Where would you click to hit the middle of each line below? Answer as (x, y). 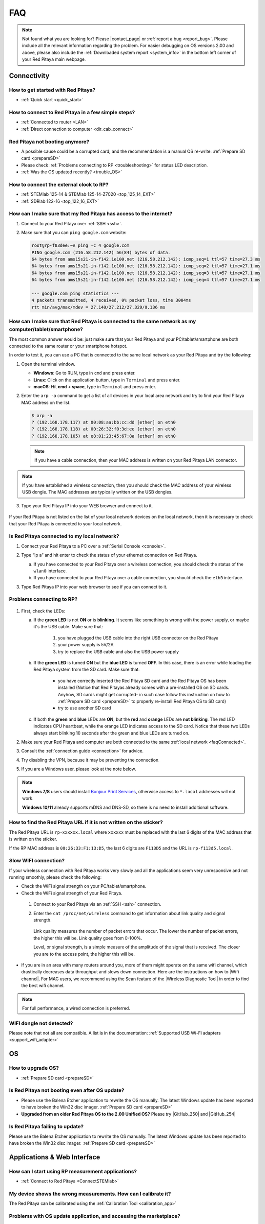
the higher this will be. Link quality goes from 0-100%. (88, 938)
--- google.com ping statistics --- (75, 293)
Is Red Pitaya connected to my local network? (64, 536)
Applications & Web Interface (54, 1157)
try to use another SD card (84, 708)
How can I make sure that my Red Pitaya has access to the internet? (91, 214)
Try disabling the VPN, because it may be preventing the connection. (90, 760)
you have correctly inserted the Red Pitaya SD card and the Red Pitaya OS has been (142, 681)
